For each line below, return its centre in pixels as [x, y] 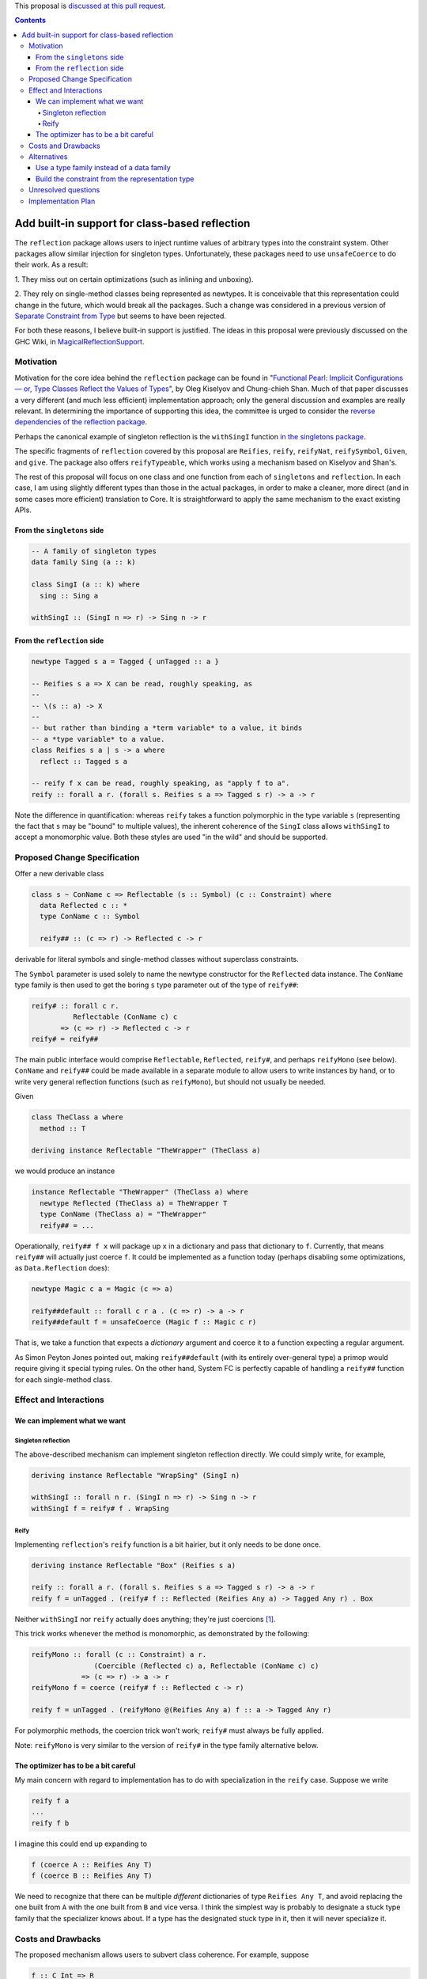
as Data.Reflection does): [62, 1268]
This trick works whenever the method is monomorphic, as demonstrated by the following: [162, 1634]
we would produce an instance [65, 1171]
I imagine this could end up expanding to [81, 1844]
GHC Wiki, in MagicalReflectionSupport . [79, 341]
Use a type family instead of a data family [104, 168]
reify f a [50, 1800]
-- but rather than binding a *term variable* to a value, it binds [167, 728]
